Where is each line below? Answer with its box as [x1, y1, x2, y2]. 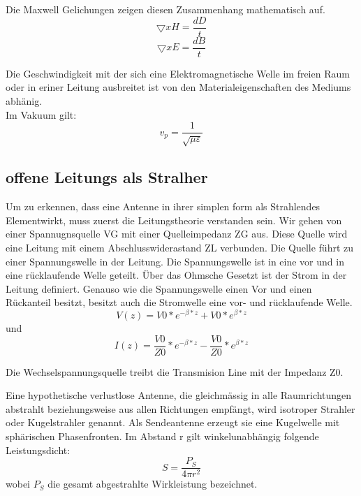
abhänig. [6, 93, 43, 108]
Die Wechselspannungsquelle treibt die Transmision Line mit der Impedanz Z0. [6, 364, 344, 379]
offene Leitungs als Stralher [6, 166, 208, 188]
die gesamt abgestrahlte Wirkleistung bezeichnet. [47, 476, 258, 491]
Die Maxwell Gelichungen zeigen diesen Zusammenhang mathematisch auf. [6, 2, 325, 16]
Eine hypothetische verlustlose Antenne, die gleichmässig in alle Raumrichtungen [6, 388, 352, 402]
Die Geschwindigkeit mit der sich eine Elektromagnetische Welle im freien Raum [6, 66, 350, 80]
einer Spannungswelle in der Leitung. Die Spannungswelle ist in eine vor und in [6, 254, 344, 268]
